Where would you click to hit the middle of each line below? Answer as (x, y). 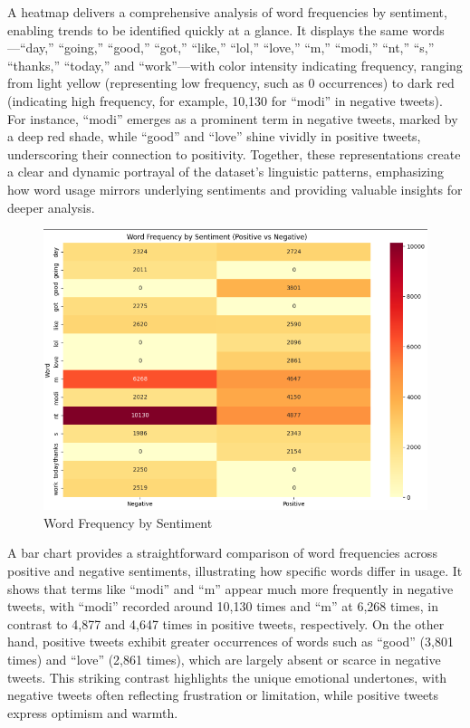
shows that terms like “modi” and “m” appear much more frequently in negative (230, 588)
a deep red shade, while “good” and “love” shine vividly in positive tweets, (214, 136)
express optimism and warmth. (93, 712)
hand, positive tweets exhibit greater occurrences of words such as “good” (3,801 (230, 642)
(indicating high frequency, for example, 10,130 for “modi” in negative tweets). (225, 100)
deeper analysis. (51, 207)
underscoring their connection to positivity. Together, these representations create (234, 153)
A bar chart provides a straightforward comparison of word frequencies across (222, 553)
